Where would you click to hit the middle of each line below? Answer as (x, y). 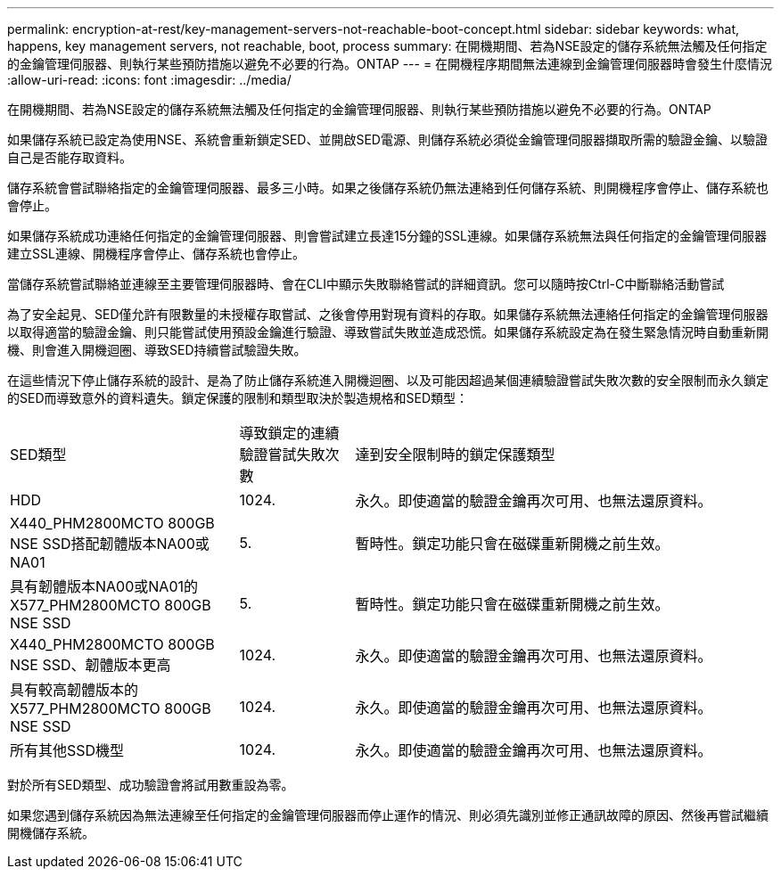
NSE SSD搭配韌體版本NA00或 (110, 544)
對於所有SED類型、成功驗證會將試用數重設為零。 (151, 785)
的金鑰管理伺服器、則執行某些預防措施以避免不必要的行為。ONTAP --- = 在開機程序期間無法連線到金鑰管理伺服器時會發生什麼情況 (390, 64)
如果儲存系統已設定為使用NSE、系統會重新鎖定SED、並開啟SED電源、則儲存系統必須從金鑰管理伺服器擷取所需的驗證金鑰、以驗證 (387, 139)
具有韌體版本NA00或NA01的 (104, 586)
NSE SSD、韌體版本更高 (90, 665)
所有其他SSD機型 (67, 750)
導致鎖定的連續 (289, 433)
